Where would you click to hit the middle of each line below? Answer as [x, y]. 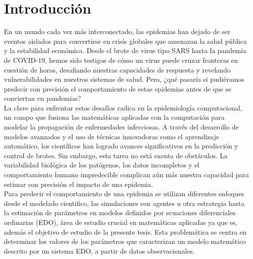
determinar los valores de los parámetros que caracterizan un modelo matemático [125, 241]
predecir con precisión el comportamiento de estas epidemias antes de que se [118, 88]
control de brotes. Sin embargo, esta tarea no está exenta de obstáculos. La [116, 155]
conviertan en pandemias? [43, 98]
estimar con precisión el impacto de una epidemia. [79, 184]
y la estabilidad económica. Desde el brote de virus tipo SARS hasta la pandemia [125, 50]
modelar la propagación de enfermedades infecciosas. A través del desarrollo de [121, 127]
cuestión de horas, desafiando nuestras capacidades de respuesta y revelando [117, 69]
